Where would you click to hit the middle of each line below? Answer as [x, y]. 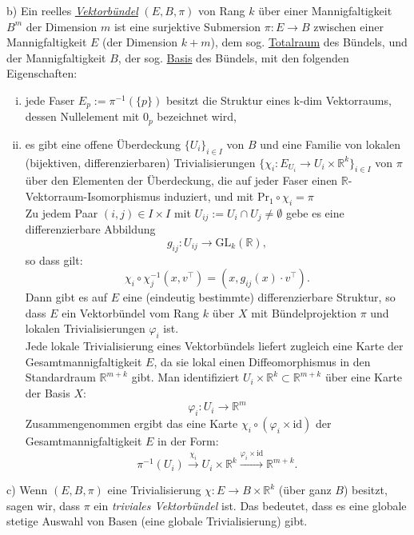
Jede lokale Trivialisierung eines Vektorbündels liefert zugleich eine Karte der [214, 346]
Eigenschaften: [42, 73]
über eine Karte [364, 377]
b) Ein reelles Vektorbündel [72, 10]
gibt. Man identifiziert [185, 377]
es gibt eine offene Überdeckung [103, 144]
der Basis [48, 393]
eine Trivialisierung [154, 490]
